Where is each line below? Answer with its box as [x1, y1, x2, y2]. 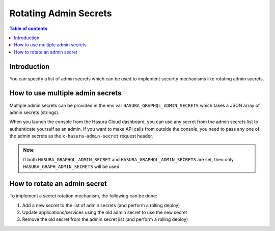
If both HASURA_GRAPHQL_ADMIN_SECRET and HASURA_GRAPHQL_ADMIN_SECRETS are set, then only [23, 156, 234, 162]
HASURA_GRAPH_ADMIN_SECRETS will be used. [23, 163, 121, 170]
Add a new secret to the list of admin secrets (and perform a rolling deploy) [22, 202, 180, 208]
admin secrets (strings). [9, 109, 60, 115]
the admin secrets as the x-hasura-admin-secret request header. [9, 133, 153, 139]
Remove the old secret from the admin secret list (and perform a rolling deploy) [22, 216, 188, 222]
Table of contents [9, 25, 48, 32]
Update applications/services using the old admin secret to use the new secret [22, 209, 187, 215]
